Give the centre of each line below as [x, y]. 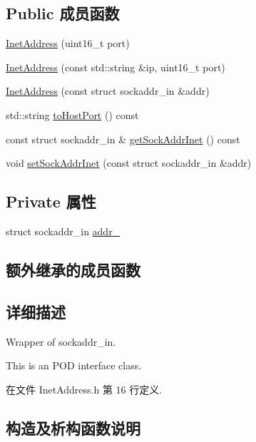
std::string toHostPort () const [72, 114]
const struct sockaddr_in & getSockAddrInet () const [123, 139]
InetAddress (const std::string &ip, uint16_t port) [116, 67]
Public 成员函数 [63, 13]
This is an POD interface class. [74, 365]
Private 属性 [51, 201]
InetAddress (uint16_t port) [68, 43]
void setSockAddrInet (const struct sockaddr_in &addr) [129, 163]
